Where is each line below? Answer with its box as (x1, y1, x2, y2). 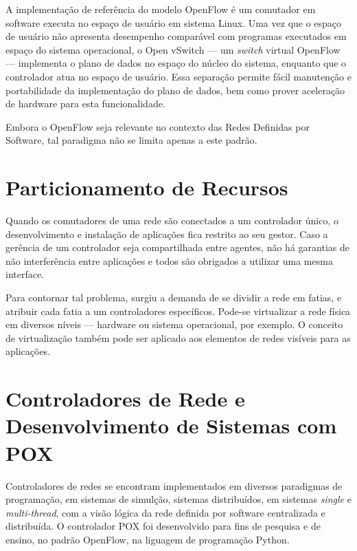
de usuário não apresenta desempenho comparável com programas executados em (5, 29, 347, 43)
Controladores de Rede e (5, 385, 245, 413)
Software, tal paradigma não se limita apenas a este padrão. (5, 133, 257, 147)
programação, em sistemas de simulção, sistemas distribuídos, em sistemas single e (5, 492, 352, 506)
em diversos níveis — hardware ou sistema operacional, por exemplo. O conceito (5, 317, 343, 332)
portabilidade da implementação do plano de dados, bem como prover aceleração (5, 83, 345, 97)
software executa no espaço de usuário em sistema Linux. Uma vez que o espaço (5, 15, 342, 30)
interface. (5, 267, 45, 281)
